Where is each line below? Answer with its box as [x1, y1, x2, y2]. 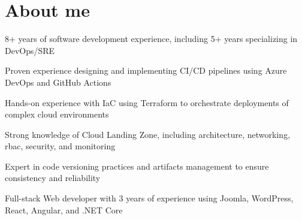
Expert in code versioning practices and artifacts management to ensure [5, 159, 269, 172]
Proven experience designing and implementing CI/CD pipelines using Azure [5, 64, 287, 77]
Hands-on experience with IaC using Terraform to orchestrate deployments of [5, 96, 289, 109]
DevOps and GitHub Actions [5, 76, 111, 88]
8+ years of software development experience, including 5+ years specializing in [5, 32, 298, 45]
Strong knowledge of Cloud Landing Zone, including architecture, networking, [5, 128, 291, 140]
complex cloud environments [5, 108, 109, 120]
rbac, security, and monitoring [5, 140, 116, 152]
